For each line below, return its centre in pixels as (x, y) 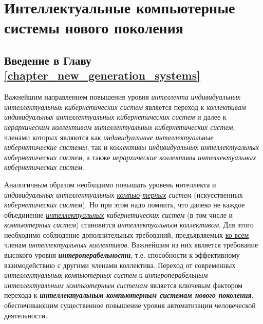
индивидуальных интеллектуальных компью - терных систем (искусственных (124, 194)
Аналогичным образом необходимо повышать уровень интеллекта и (110, 184)
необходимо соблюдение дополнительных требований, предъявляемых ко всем (127, 234)
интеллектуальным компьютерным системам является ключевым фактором (124, 285)
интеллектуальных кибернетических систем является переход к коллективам (125, 107)
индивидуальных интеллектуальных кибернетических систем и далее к (115, 117)
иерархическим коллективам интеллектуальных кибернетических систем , (120, 127)
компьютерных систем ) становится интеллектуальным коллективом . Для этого (129, 225)
